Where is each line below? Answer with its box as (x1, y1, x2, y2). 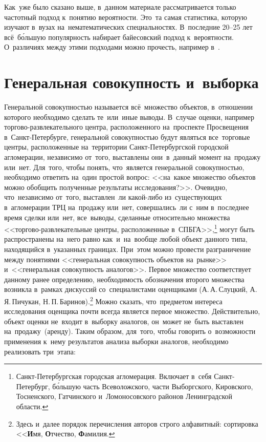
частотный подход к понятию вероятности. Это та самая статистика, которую (4, 11, 247, 22)
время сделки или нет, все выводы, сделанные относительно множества (4, 212, 230, 222)
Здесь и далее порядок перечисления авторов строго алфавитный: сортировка (16, 418, 258, 429)
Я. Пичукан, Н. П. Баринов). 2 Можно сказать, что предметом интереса (4, 294, 223, 306)
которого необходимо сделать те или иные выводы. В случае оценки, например (4, 111, 255, 122)
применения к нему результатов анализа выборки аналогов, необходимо (4, 336, 229, 347)
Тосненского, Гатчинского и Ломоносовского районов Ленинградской (16, 391, 233, 402)
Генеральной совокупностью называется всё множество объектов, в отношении (4, 101, 253, 112)
